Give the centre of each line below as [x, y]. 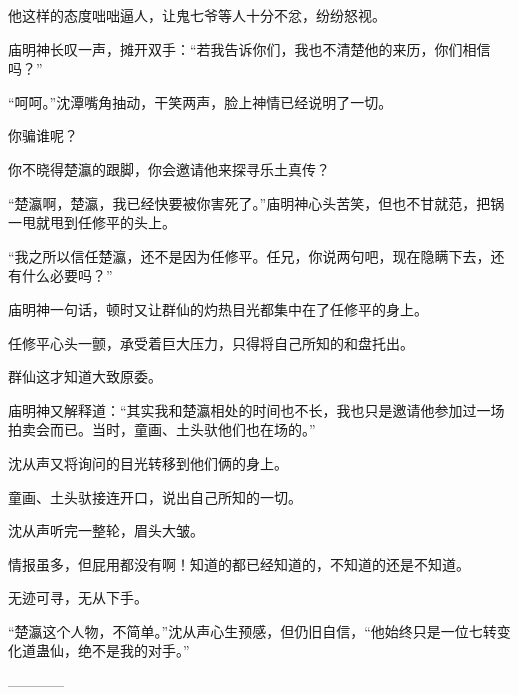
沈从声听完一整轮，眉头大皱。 [106, 530]
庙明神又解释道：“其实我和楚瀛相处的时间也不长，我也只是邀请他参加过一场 [256, 409]
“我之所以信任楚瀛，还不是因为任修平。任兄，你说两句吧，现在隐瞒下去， [249, 255]
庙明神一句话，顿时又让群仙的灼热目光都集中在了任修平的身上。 [218, 308]
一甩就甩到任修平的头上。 [92, 222]
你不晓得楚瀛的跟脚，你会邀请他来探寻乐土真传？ [169, 168]
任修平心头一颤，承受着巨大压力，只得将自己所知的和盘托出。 [211, 342]
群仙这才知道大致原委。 [85, 376]
